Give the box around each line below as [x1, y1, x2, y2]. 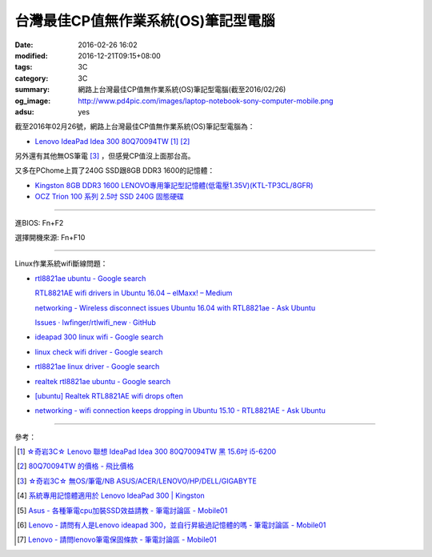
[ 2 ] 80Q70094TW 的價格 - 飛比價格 [17, 461, 134, 471]
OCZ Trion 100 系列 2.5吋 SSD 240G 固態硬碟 [34, 192, 184, 202]
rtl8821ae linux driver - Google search [34, 362, 160, 371]
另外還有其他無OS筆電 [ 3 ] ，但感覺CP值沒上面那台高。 [14, 151, 195, 161]
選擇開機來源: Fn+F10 [14, 233, 86, 242]
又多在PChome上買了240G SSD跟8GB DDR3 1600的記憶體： [14, 166, 215, 175]
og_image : [14, 96, 51, 106]
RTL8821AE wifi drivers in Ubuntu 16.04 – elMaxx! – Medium [34, 288, 233, 298]
